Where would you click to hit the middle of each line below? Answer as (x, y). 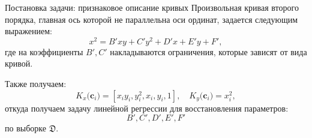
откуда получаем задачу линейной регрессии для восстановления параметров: (147, 108)
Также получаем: (36, 84)
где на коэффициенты (44, 51)
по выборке (25, 128)
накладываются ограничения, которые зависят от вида (208, 51)
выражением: (28, 31)
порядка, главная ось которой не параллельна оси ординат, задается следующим (151, 19)
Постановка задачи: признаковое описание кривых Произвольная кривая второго (152, 7)
